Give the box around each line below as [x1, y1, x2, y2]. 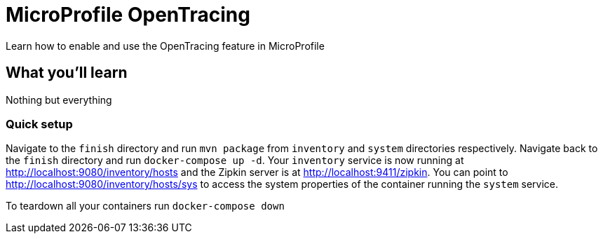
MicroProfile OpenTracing [6, 3, 250, 27]
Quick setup [6, 116, 73, 131]
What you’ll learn [6, 64, 128, 82]
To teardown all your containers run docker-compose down [6, 200, 285, 212]
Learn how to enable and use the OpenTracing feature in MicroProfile [6, 39, 325, 52]
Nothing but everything [6, 93, 112, 106]
